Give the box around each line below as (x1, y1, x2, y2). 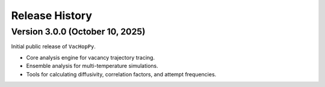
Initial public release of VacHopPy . (11, 43, 96, 50)
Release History (11, 9, 93, 22)
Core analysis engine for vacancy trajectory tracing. (26, 54, 155, 61)
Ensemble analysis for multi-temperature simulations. (26, 63, 159, 70)
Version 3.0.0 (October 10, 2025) (11, 26, 146, 37)
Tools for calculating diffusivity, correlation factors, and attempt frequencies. (26, 70, 217, 77)
